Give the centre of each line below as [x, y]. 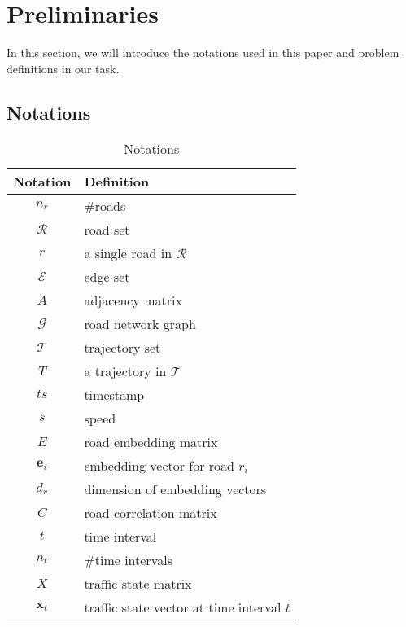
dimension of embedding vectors [175, 489]
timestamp [114, 394]
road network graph [140, 323]
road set [107, 229]
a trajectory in [125, 370]
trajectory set [122, 347]
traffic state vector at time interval [183, 607]
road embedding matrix [151, 441]
